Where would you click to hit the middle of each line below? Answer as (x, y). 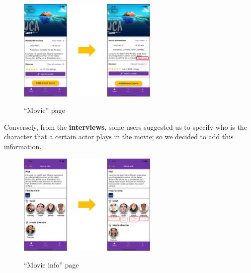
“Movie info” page (51, 264)
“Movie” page (44, 110)
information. (23, 146)
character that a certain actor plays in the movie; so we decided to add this (119, 136)
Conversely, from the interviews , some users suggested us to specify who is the (125, 127)
